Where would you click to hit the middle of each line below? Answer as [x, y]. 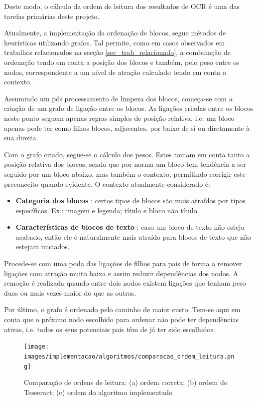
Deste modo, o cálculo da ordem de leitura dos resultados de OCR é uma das [122, 6]
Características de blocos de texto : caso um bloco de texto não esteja [130, 227]
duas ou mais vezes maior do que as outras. [70, 292]
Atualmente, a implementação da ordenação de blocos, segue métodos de [115, 33]
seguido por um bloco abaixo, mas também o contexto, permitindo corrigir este [125, 174]
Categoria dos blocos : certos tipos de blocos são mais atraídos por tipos [131, 200]
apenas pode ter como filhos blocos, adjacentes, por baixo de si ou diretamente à [127, 128]
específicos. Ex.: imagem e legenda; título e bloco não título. [107, 210]
